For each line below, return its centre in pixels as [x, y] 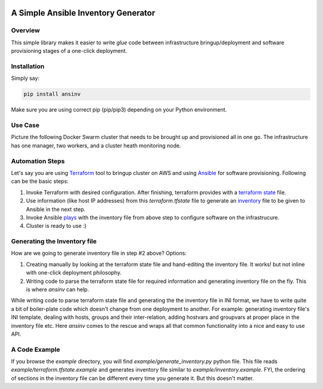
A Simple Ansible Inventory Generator [83, 13]
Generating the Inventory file [54, 242]
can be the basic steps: [40, 181]
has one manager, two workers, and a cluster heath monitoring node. [96, 145]
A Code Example [36, 349]
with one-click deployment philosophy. [74, 273]
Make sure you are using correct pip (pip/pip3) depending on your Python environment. [119, 110]
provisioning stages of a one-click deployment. [69, 51]
